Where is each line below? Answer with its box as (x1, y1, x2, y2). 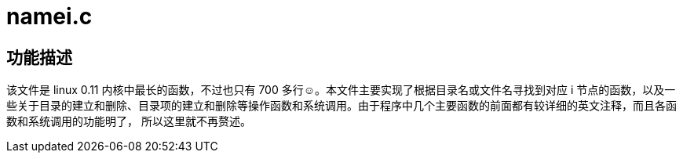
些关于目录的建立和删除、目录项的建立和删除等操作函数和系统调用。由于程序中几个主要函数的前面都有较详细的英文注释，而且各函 (6, 99, 677, 113)
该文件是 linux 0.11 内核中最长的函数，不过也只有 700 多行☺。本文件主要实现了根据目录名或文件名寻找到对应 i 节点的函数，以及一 (6, 83, 676, 97)
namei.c (6, 3, 93, 30)
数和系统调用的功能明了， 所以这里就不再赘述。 (6, 114, 251, 128)
